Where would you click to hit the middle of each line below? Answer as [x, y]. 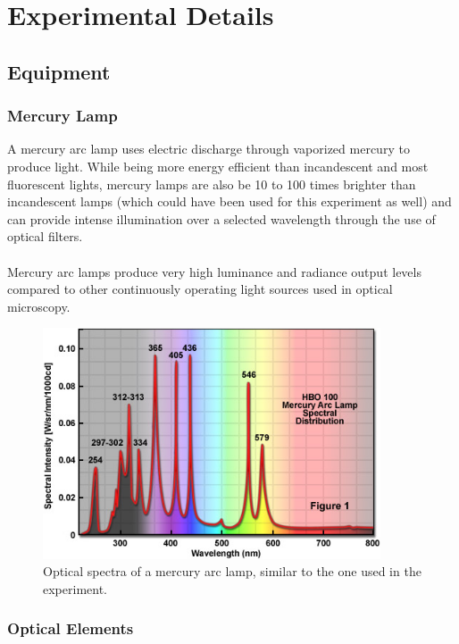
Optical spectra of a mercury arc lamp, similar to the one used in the [232, 571]
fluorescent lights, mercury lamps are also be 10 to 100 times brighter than [212, 184]
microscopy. [39, 306]
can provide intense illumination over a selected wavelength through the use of [221, 218]
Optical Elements [71, 628]
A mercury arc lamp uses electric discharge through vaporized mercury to [209, 149]
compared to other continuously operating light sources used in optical [200, 289]
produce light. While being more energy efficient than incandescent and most [218, 166]
